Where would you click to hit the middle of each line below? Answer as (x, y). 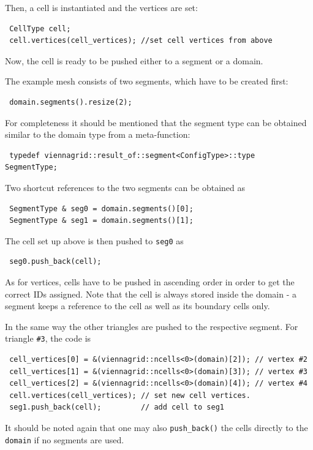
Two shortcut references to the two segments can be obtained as (125, 187)
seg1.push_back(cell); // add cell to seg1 (117, 407)
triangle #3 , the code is (48, 338)
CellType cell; (40, 28)
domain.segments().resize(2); (71, 102)
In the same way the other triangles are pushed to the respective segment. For (152, 326)
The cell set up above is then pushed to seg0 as (94, 240)
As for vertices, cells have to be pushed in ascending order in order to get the (150, 281)
